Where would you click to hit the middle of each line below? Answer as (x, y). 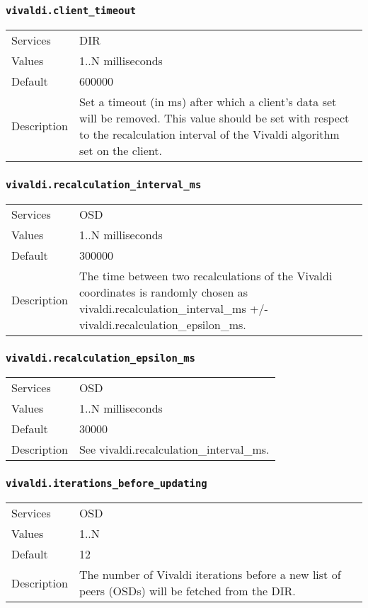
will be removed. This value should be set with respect (214, 117)
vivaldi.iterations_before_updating (107, 484)
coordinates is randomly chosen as (163, 292)
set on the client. (120, 150)
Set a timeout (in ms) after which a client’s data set (208, 101)
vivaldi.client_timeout (71, 10)
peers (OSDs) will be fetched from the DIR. (187, 591)
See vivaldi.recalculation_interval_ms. (174, 449)
